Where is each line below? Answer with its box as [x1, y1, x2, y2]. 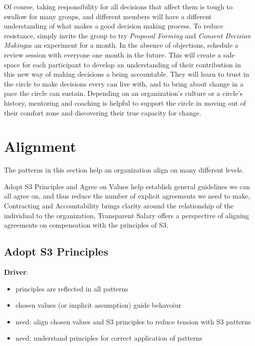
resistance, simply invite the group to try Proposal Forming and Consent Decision [4, 30, 251, 40]
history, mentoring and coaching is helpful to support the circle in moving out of [4, 97, 246, 108]
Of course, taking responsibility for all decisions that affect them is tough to [4, 1, 233, 11]
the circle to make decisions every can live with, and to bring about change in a [4, 78, 244, 88]
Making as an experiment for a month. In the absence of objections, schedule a [4, 40, 238, 50]
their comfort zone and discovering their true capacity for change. [4, 107, 201, 117]
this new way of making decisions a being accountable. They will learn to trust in [4, 69, 249, 79]
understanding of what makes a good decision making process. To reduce [4, 21, 224, 31]
